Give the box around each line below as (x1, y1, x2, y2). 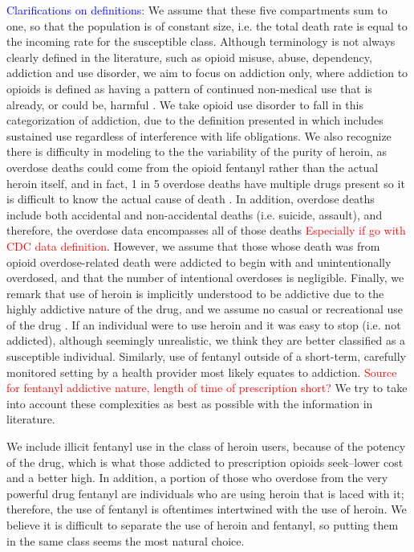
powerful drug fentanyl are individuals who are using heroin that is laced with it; (6, 485, 404, 501)
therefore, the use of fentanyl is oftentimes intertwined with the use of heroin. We (6, 501, 407, 517)
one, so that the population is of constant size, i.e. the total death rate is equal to (6, 17, 408, 34)
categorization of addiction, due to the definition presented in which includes (6, 112, 384, 129)
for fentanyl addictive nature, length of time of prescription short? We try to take (6, 379, 408, 396)
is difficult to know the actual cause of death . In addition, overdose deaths (6, 190, 375, 207)
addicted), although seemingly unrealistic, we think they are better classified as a (6, 332, 406, 349)
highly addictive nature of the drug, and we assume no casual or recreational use (6, 301, 404, 317)
